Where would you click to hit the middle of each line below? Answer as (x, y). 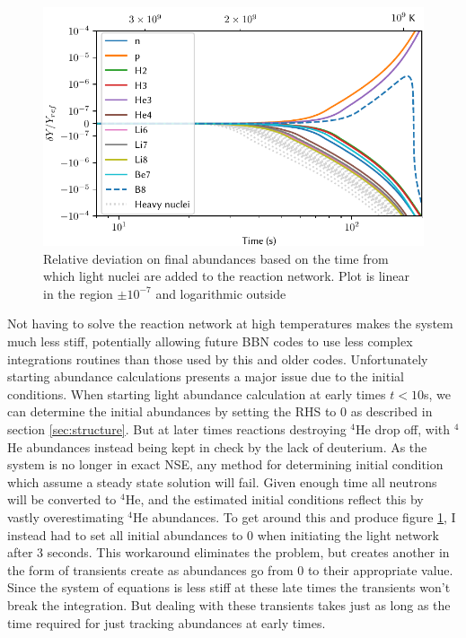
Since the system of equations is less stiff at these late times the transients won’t (229, 587)
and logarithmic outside (221, 293)
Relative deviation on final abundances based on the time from (216, 258)
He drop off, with (403, 428)
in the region (78, 293)
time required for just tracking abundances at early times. (167, 622)
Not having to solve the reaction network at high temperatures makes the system (230, 323)
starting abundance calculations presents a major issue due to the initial (206, 376)
